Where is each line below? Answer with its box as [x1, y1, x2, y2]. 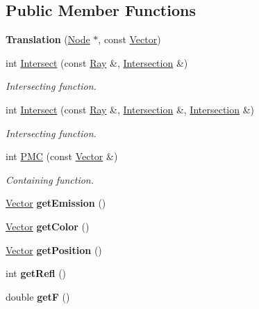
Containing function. [6, 172, 94, 187]
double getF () [6, 289, 70, 303]
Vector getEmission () [6, 196, 106, 210]
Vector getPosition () [6, 242, 102, 257]
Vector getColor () [6, 219, 90, 233]
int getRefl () [6, 266, 67, 280]
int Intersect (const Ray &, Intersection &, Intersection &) [6, 102, 255, 116]
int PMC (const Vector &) [6, 149, 118, 164]
